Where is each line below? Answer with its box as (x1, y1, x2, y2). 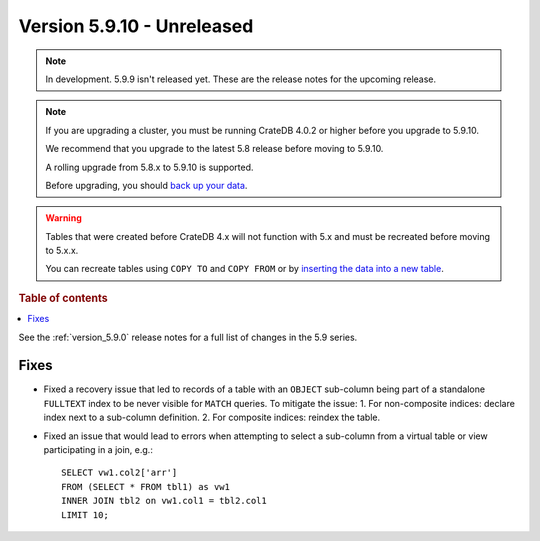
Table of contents (18, 291, 109, 305)
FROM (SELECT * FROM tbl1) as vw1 (61, 481, 230, 492)
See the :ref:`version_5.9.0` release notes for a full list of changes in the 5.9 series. (18, 331, 358, 343)
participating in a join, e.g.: (43, 443, 154, 455)
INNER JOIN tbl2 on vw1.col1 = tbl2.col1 (61, 495, 267, 507)
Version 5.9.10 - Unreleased (18, 15, 254, 37)
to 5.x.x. (45, 245, 79, 257)
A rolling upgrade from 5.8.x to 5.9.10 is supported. (45, 161, 254, 173)
